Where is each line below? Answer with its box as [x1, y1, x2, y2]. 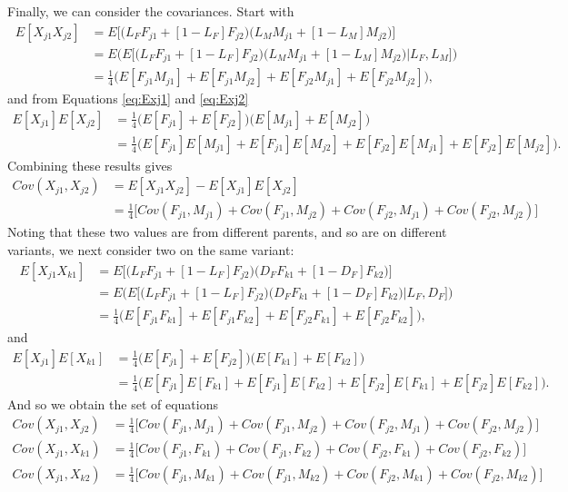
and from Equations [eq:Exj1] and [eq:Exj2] [7, 89, 249, 108]
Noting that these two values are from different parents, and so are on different [7, 222, 447, 241]
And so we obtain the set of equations [7, 394, 218, 413]
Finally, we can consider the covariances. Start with [7, 2, 294, 20]
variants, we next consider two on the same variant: [7, 241, 294, 260]
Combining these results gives [7, 155, 173, 174]
